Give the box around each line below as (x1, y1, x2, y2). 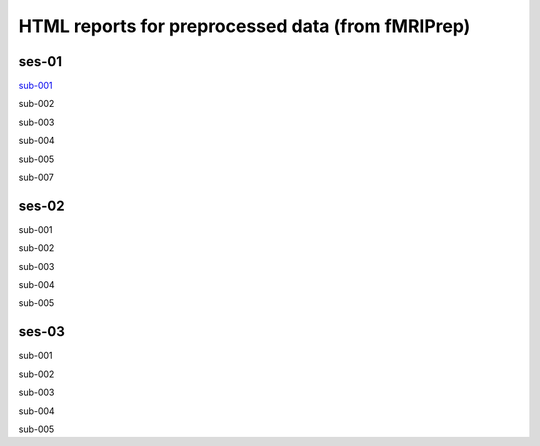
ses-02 (18, 197, 65, 214)
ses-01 (18, 53, 63, 70)
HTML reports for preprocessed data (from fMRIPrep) (18, 15, 471, 37)
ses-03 (18, 323, 65, 340)
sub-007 (18, 171, 54, 184)
